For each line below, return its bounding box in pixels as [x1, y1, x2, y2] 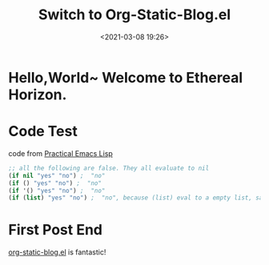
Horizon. [8, 86, 67, 103]
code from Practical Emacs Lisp [8, 148, 114, 158]
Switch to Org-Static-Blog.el [38, 6, 231, 24]
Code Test [8, 122, 78, 141]
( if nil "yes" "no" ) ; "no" [8, 171, 106, 179]
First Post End [8, 221, 102, 239]
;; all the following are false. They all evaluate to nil [8, 164, 210, 172]
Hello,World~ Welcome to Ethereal [8, 68, 243, 86]
